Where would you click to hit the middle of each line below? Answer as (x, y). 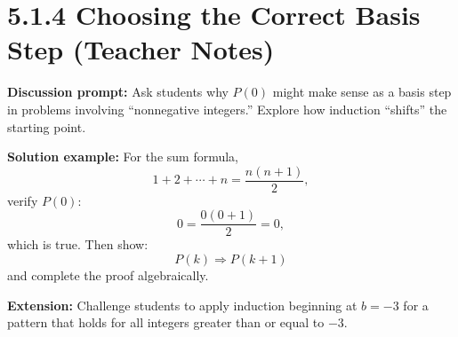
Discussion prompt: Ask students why (118, 92)
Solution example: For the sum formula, (123, 157)
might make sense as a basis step (362, 92)
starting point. (47, 126)
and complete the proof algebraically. (108, 275)
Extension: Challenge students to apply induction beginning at (182, 305)
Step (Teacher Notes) (141, 49)
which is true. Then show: (78, 244)
